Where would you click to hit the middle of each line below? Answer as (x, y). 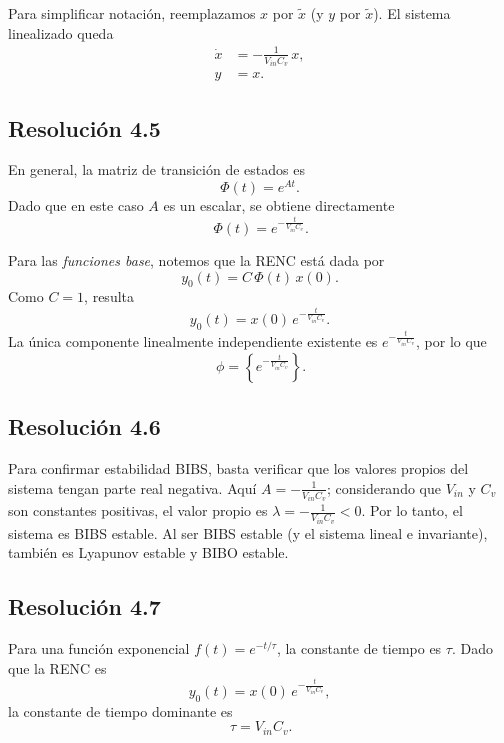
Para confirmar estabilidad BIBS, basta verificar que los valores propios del (238, 468)
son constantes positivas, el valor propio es (138, 510)
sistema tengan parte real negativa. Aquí (132, 487)
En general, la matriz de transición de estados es (156, 169)
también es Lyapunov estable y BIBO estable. (148, 552)
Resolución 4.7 (84, 606)
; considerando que (383, 487)
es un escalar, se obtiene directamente (279, 205)
